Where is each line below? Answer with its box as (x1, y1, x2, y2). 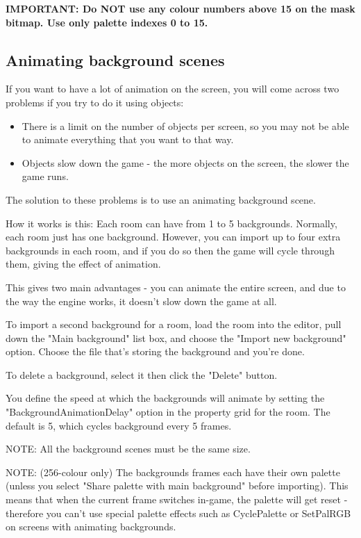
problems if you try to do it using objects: (6, 95, 184, 109)
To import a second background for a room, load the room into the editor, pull (6, 317, 342, 332)
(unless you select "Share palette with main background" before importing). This (6, 478, 349, 493)
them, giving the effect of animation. (6, 256, 161, 271)
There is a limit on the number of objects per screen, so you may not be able (22, 118, 349, 133)
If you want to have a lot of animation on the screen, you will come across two (6, 81, 339, 96)
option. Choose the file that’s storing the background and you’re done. (6, 344, 305, 359)
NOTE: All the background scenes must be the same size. (6, 441, 251, 456)
